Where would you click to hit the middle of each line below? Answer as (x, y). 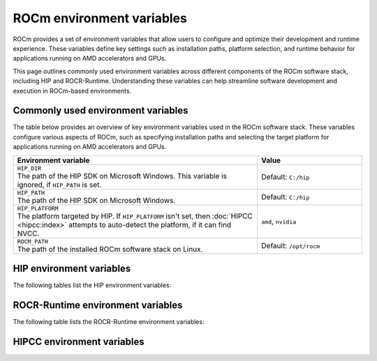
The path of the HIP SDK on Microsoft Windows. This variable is (122, 176)
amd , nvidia (279, 222)
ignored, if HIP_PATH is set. (59, 185)
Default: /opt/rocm (291, 246)
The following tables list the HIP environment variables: (92, 285)
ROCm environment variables (100, 18)
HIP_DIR (29, 168)
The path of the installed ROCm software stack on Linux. (110, 249)
